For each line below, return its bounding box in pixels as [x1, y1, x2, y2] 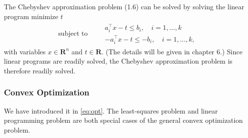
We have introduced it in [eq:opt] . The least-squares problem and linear [4, 105, 218, 115]
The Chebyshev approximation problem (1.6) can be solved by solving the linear [4, 1, 245, 11]
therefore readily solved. [4, 65, 76, 75]
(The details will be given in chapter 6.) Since [105, 46, 243, 56]
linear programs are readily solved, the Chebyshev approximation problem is [4, 56, 233, 66]
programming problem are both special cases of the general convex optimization [4, 115, 243, 125]
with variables [4, 46, 46, 56]
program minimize [4, 11, 59, 21]
